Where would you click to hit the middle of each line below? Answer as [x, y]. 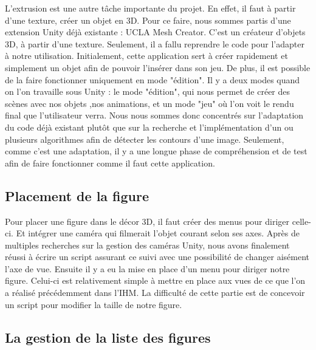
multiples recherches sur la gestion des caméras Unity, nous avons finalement [147, 245]
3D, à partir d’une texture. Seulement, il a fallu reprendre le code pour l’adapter [155, 43]
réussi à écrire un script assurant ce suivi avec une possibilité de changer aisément [157, 257]
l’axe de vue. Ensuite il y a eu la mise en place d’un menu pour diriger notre [147, 268]
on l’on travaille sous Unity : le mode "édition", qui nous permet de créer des [148, 91]
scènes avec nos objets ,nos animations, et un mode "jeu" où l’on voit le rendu [149, 103]
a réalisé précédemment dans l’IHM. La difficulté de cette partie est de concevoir [155, 293]
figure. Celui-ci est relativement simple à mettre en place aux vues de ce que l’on [155, 280]
